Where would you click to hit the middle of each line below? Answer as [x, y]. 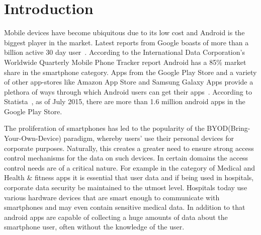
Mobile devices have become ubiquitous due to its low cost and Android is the [124, 32]
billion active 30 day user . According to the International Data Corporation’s [124, 52]
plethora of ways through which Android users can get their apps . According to [128, 91]
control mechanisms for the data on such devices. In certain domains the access [126, 158]
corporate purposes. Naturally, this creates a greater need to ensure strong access [129, 148]
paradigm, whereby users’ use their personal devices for [149, 138]
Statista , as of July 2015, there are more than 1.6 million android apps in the [125, 101]
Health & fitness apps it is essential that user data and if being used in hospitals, [129, 177]
